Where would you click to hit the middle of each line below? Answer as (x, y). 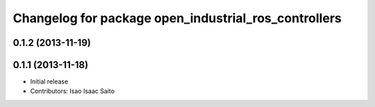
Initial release (49, 82)
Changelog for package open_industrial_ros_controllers (177, 18)
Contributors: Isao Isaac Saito (72, 91)
